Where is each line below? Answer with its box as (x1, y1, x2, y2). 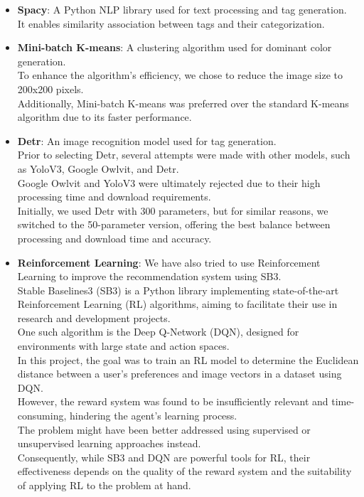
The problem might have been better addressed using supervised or (17, 422, 311, 437)
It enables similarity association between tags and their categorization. (17, 16, 325, 31)
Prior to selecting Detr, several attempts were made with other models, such (17, 147, 350, 162)
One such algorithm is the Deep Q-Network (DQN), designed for (17, 324, 299, 339)
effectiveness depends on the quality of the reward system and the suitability (17, 464, 352, 479)
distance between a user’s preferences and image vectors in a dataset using (17, 366, 342, 381)
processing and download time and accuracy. (17, 230, 212, 245)
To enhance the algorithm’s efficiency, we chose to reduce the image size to (17, 68, 343, 82)
